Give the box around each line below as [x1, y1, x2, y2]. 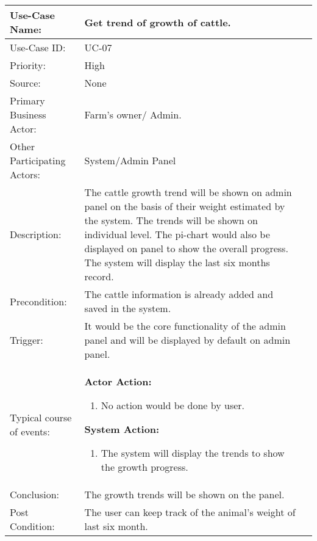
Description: [10, 227, 62, 241]
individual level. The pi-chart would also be [84, 227, 270, 241]
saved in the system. [84, 301, 171, 315]
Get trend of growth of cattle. [84, 15, 231, 29]
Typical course [10, 410, 72, 424]
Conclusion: [10, 487, 59, 501]
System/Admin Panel [84, 153, 176, 167]
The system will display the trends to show [101, 446, 285, 460]
